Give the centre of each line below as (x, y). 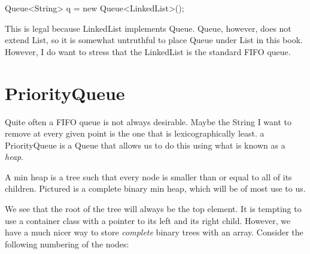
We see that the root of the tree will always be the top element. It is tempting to (153, 209)
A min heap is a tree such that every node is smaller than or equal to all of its (148, 176)
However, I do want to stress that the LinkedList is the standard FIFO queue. (148, 51)
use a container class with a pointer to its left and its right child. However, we (148, 220)
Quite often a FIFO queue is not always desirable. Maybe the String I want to (148, 121)
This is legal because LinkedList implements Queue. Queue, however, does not (148, 28)
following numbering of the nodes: (67, 244)
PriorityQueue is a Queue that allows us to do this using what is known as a (145, 145)
